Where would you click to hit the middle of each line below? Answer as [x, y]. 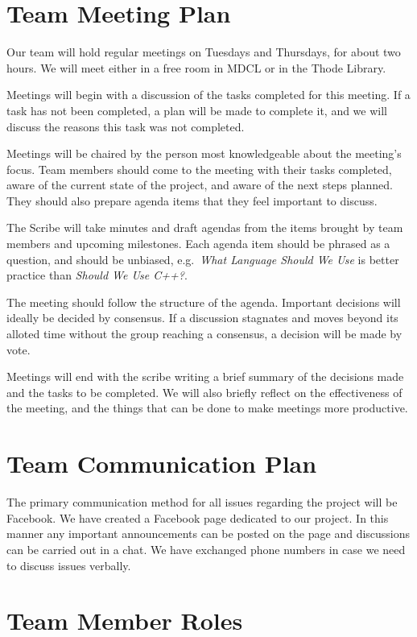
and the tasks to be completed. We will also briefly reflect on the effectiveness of [204, 392]
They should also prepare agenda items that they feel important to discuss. [192, 200]
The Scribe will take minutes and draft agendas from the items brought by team [205, 227]
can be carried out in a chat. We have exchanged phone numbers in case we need [206, 549]
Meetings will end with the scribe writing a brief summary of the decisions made [205, 376]
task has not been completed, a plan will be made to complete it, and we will [197, 110]
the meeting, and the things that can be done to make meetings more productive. [207, 408]
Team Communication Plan [162, 463]
